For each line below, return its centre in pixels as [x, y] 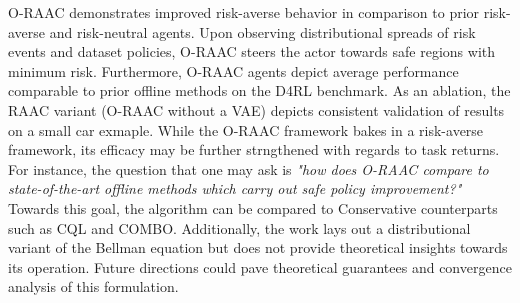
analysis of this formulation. [93, 286]
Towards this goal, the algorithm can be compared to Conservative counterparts [253, 207]
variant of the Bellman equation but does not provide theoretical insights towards [258, 247]
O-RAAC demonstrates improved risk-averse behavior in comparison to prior [244, 12]
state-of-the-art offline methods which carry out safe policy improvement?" [235, 188]
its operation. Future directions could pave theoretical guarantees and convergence [260, 266]
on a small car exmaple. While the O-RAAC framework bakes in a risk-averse [246, 129]
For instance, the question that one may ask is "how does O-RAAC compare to [248, 168]
